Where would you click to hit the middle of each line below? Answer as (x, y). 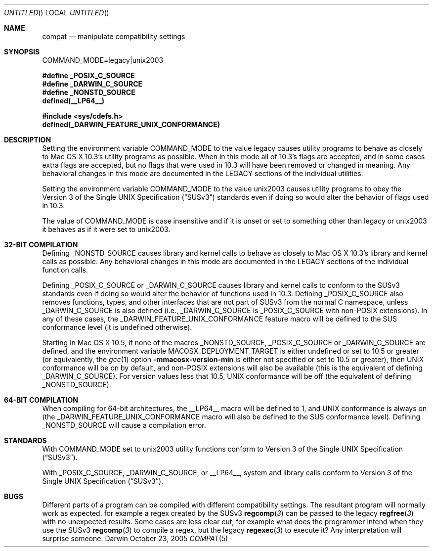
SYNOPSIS (22, 52)
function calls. (65, 270)
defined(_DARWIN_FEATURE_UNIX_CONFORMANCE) (131, 124)
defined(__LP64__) (73, 101)
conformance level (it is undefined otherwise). (117, 327)
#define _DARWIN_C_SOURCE (92, 84)
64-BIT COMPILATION (41, 400)
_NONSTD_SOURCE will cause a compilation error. (124, 425)
